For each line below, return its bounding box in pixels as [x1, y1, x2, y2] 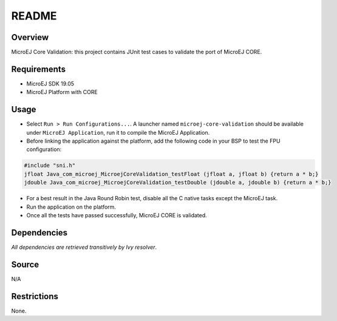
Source [11, 259, 39, 269]
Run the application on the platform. [26, 203, 117, 211]
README [11, 9, 57, 22]
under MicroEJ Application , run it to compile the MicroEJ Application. [26, 129, 210, 136]
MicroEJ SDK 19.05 [26, 79, 75, 87]
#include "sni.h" [24, 162, 76, 169]
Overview [11, 32, 49, 42]
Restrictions [11, 291, 59, 302]
